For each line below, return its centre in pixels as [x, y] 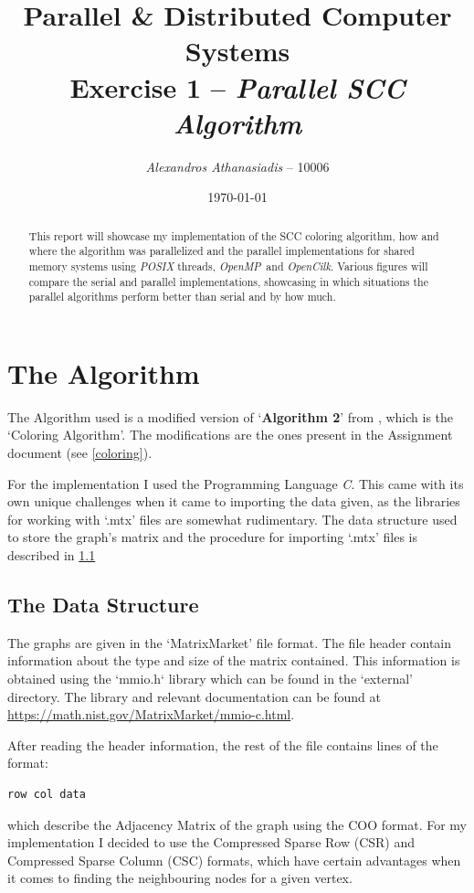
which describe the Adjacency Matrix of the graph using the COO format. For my [237, 824]
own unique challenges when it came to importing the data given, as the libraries [234, 501]
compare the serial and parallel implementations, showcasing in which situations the [228, 281]
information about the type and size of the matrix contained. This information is [234, 660]
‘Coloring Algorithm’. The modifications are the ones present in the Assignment [230, 435]
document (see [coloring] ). [80, 453]
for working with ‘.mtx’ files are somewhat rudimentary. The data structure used [232, 519]
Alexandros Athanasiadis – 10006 [237, 166]
